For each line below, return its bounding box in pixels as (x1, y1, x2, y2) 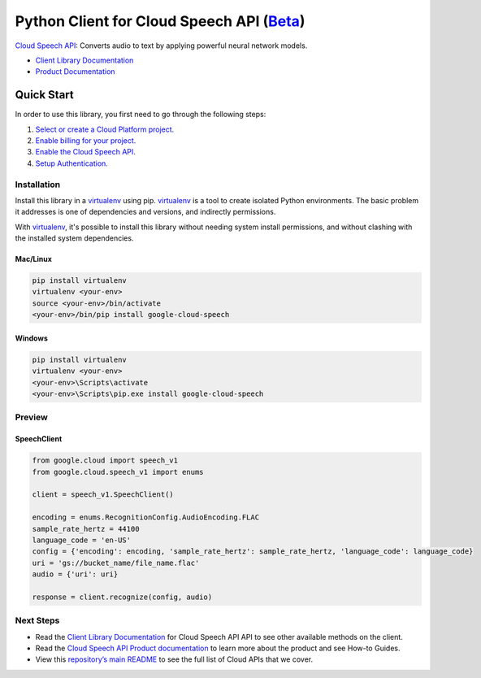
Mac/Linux (15, 254, 53, 264)
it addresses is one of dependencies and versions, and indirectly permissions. (15, 207, 276, 217)
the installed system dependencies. (15, 233, 134, 243)
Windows (15, 333, 48, 343)
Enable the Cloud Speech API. (35, 147, 136, 157)
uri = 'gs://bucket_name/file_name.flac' (32, 558, 200, 567)
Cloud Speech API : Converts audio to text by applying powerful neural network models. (15, 41, 308, 50)
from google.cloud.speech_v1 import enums (32, 467, 204, 476)
